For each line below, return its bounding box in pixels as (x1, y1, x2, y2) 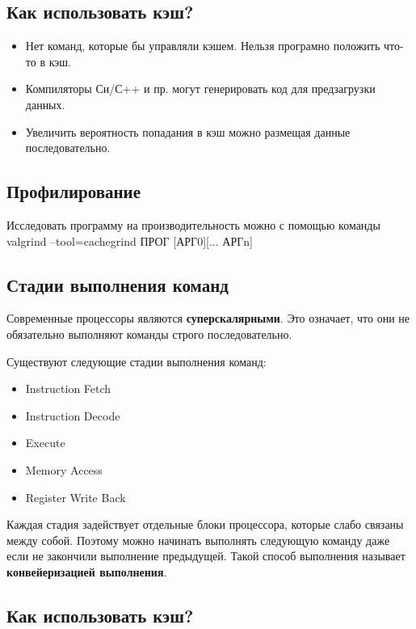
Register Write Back (25, 488, 126, 505)
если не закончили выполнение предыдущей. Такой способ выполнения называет (6, 547, 405, 564)
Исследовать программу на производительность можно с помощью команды (6, 216, 380, 233)
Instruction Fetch (25, 380, 111, 397)
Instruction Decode (25, 407, 120, 424)
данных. (25, 95, 65, 112)
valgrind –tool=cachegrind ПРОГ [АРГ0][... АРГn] (6, 232, 253, 249)
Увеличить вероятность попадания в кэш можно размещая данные (25, 123, 351, 140)
